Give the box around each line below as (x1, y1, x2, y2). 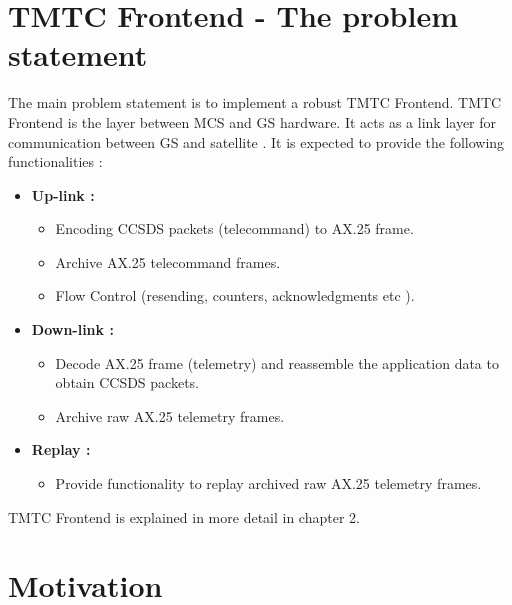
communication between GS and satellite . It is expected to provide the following (8, 131, 505, 152)
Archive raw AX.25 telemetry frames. (55, 405, 285, 426)
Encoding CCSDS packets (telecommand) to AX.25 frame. (55, 218, 414, 239)
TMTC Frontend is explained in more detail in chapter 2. (8, 506, 360, 527)
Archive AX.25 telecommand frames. (55, 251, 281, 272)
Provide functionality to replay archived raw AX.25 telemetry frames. (55, 473, 482, 494)
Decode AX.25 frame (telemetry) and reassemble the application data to (55, 352, 499, 373)
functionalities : (8, 151, 103, 172)
